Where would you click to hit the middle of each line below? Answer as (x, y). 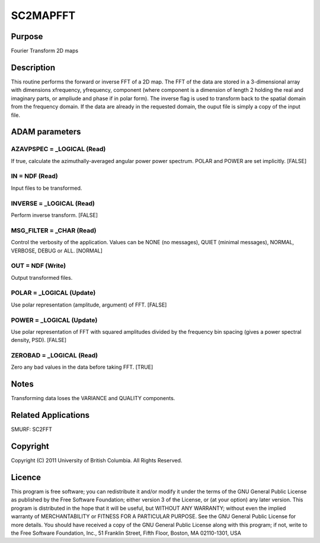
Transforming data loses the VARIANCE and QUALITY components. (93, 398)
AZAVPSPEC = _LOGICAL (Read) (58, 149)
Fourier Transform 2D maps (45, 51)
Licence (26, 477)
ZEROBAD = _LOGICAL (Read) (55, 356)
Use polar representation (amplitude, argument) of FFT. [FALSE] (89, 305)
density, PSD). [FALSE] (39, 340)
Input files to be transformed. (47, 188)
